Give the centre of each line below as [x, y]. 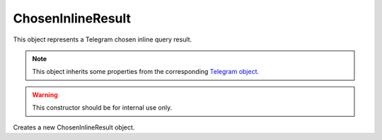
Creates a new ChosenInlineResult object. [74, 127]
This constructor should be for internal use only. [102, 108]
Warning [45, 94]
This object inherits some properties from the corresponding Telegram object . [146, 72]
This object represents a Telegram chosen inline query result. [103, 39]
